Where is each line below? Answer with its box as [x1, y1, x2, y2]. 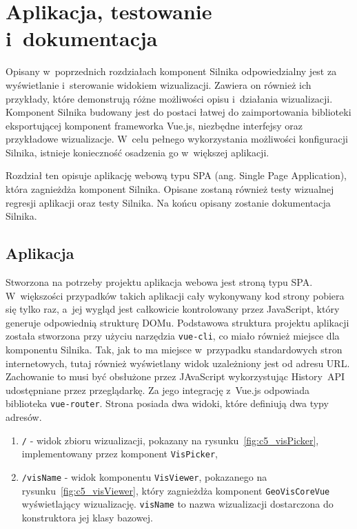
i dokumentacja [6, 24, 158, 52]
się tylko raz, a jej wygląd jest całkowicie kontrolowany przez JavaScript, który [6, 302, 340, 316]
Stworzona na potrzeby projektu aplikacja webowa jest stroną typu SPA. [6, 275, 313, 289]
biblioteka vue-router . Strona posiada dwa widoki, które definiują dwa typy [6, 396, 329, 411]
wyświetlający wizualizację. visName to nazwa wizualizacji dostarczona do [21, 497, 334, 511]
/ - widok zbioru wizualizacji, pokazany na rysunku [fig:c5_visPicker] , [21, 433, 319, 447]
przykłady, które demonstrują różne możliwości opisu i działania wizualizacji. [6, 91, 333, 105]
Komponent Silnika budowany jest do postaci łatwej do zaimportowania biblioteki [6, 105, 351, 119]
